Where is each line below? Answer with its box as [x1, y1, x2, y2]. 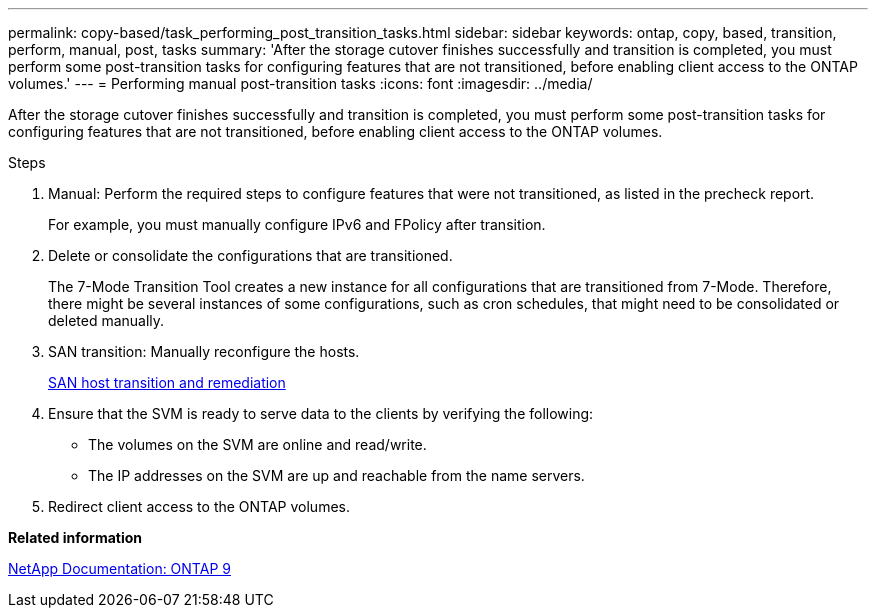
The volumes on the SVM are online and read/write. [88, 436, 427, 453]
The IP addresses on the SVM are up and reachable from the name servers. [88, 467, 585, 484]
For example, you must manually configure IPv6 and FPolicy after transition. [48, 216, 546, 233]
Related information [8, 529, 143, 546]
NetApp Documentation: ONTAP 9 [8, 560, 231, 577]
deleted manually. [48, 312, 165, 329]
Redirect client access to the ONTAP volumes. [48, 498, 350, 515]
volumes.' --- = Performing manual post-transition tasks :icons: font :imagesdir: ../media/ [8, 75, 593, 92]
